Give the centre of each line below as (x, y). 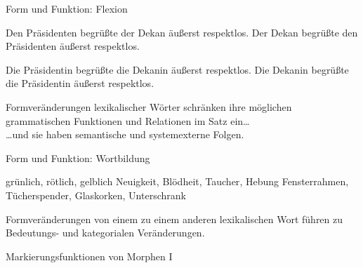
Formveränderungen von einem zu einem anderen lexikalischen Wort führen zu (174, 219)
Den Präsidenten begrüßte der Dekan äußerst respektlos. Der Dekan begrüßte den (182, 32)
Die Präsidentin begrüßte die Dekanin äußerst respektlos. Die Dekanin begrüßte (177, 69)
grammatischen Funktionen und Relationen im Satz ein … (128, 120)
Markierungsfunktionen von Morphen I (89, 256)
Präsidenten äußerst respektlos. (73, 46)
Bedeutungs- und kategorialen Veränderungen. (105, 233)
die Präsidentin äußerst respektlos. (80, 83)
